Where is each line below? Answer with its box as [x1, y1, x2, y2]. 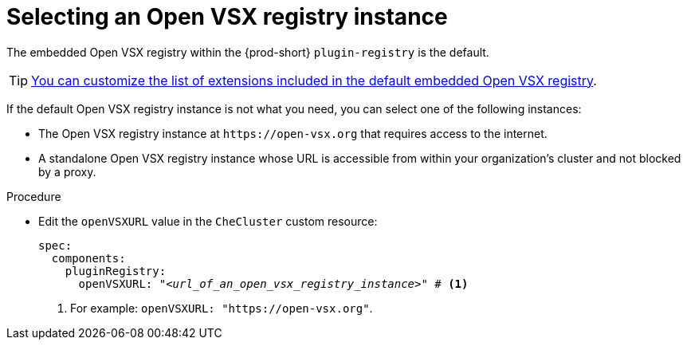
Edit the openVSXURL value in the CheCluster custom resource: [38, 214, 378, 228]
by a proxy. [38, 164, 96, 179]
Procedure [6, 189, 61, 203]
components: [51, 251, 126, 265]
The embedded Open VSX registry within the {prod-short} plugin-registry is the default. [6, 45, 489, 59]
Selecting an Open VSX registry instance [6, 3, 448, 30]
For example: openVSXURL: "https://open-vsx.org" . [70, 301, 373, 315]
